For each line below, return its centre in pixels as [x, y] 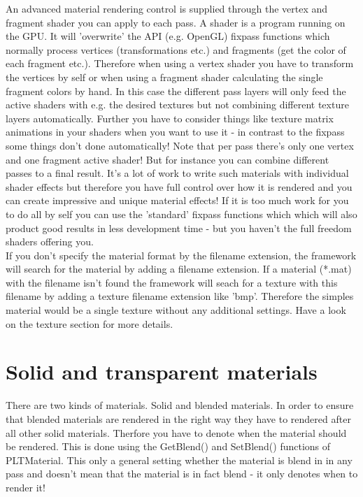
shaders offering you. [50, 242]
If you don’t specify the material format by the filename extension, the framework [181, 255]
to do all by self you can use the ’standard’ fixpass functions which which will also [181, 214]
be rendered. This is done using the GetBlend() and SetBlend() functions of [168, 446]
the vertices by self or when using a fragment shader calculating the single [164, 77]
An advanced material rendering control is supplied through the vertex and [167, 8]
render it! [26, 487]
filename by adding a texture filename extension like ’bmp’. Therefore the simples [180, 296]
